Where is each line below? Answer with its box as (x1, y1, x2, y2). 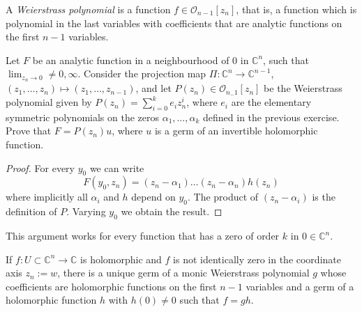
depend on (131, 189, 176, 204)
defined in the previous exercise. (203, 109, 340, 124)
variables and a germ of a (246, 279, 354, 293)
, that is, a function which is (236, 2, 357, 16)
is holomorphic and (80, 251, 162, 266)
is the (312, 189, 335, 204)
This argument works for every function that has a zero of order (6, 228, 280, 243)
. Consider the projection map (77, 66, 206, 81)
